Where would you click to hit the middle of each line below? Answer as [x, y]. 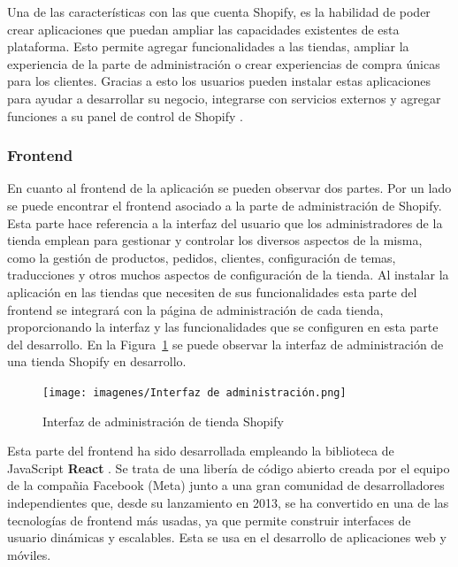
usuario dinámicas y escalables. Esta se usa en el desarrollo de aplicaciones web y [227, 537]
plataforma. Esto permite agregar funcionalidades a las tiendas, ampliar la [208, 46]
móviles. [29, 554]
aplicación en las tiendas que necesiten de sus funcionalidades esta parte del [212, 291]
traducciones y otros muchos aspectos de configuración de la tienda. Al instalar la [228, 275]
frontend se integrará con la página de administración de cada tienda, [195, 309]
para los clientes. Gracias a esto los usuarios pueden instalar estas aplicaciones [219, 81]
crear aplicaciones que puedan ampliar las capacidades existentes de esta [203, 29]
